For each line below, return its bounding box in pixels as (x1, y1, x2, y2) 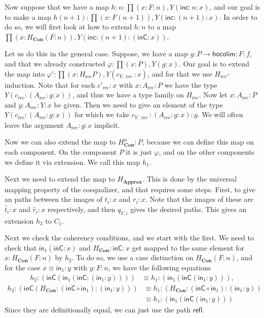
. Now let (199, 89, 228, 100)
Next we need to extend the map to (5, 173, 115, 184)
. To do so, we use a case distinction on (71, 252, 194, 263)
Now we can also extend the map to (5, 136, 116, 147)
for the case (5, 262, 41, 272)
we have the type (164, 79, 217, 90)
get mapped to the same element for (132, 242, 245, 253)
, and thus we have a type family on (72, 89, 184, 100)
